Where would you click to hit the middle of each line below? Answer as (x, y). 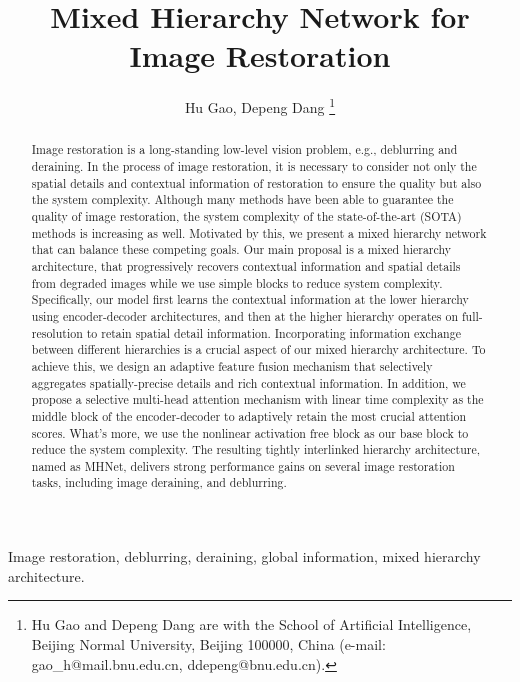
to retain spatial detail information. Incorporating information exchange (273, 332)
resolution (57, 332)
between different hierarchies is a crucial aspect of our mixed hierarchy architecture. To (258, 349)
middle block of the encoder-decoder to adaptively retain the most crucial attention (249, 415)
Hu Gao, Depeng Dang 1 (260, 105)
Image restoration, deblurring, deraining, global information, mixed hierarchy (244, 556)
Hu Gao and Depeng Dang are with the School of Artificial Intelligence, (251, 624)
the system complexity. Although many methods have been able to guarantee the (242, 199)
